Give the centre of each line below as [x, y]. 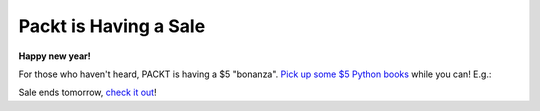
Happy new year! [55, 56]
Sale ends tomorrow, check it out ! [87, 92]
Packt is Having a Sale [112, 26]
